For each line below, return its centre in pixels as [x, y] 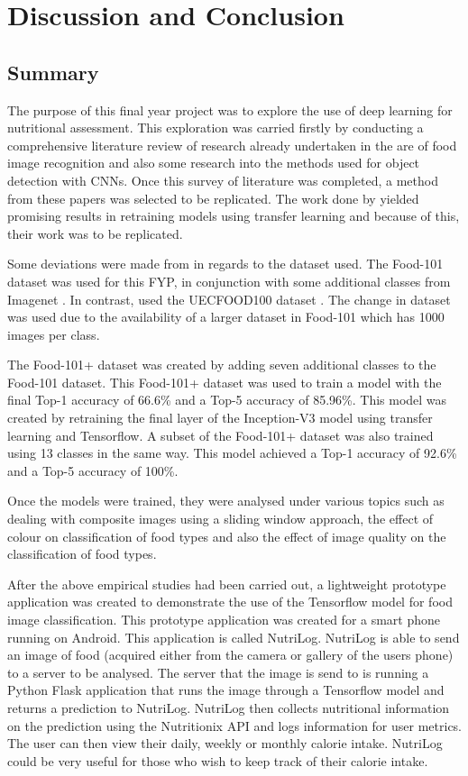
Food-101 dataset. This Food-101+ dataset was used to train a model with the [225, 382]
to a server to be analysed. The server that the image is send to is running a [218, 672]
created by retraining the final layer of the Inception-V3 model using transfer [220, 418]
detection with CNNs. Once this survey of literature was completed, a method [223, 180]
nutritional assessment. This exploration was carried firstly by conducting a [216, 128]
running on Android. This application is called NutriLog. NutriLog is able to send [234, 637]
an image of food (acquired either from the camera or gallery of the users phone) [230, 655]
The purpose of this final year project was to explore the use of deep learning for [230, 110]
